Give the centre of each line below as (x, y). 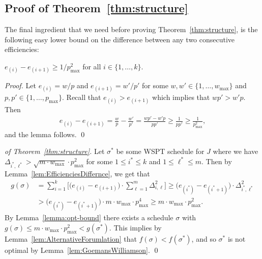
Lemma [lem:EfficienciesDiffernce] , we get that (77, 173)
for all (92, 66)
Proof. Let (20, 85)
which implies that (181, 97)
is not (237, 238)
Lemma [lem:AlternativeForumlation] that (71, 238)
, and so (204, 238)
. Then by (217, 161)
